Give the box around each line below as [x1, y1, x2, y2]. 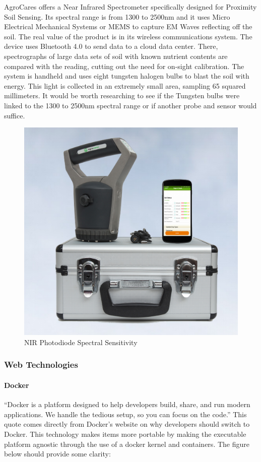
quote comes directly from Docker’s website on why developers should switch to [4, 419, 250, 429]
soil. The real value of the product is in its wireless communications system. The [4, 31, 252, 41]
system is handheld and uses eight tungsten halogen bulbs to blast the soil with [4, 71, 249, 81]
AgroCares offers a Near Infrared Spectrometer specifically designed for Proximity [4, 2, 257, 12]
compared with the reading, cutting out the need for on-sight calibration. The [4, 60, 244, 71]
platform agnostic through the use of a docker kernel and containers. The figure [4, 438, 249, 449]
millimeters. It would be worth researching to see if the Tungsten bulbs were [4, 90, 240, 101]
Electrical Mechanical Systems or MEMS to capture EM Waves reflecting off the [4, 21, 252, 32]
